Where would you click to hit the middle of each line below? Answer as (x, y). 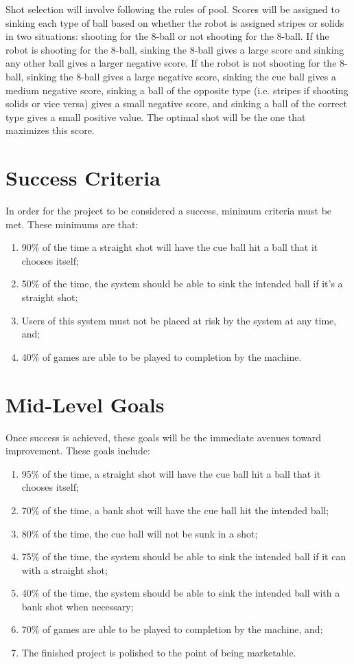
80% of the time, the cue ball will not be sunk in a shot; (140, 533)
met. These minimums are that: (72, 224)
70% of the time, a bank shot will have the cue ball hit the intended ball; (175, 510)
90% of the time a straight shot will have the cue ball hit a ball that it (170, 247)
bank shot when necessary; (78, 606)
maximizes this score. (50, 130)
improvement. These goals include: (78, 451)
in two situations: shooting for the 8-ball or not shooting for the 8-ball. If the (167, 36)
